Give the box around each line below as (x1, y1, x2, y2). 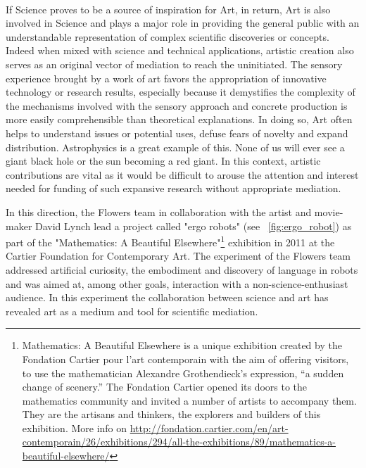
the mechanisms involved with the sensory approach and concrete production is (6, 98, 348, 113)
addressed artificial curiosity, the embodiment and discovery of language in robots (6, 262, 358, 277)
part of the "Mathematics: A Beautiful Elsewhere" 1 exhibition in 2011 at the (6, 233, 335, 249)
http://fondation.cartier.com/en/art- (130, 420, 289, 435)
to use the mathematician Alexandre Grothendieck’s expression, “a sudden (22, 365, 344, 380)
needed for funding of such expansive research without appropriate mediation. (6, 181, 341, 196)
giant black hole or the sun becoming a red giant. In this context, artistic (6, 153, 321, 168)
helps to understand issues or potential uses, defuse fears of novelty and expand (6, 125, 348, 140)
